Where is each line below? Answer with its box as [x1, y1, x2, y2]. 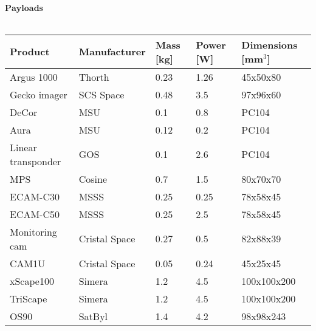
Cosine [78, 171, 107, 186]
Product [10, 44, 50, 59]
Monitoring [10, 224, 57, 239]
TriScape [10, 291, 47, 305]
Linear [10, 140, 37, 154]
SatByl [78, 309, 108, 323]
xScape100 [10, 273, 54, 288]
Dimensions [241, 37, 298, 52]
